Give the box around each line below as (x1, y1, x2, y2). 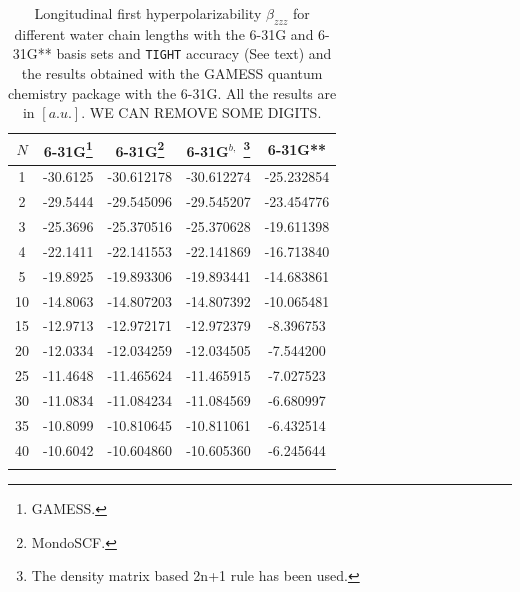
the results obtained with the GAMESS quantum (21, 63, 323, 84)
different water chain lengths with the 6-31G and (14, 23, 314, 44)
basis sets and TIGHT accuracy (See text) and (56, 43, 332, 64)
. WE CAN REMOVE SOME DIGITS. (81, 102, 322, 123)
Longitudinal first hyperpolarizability (34, 3, 262, 23)
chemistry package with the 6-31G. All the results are (8, 82, 337, 103)
